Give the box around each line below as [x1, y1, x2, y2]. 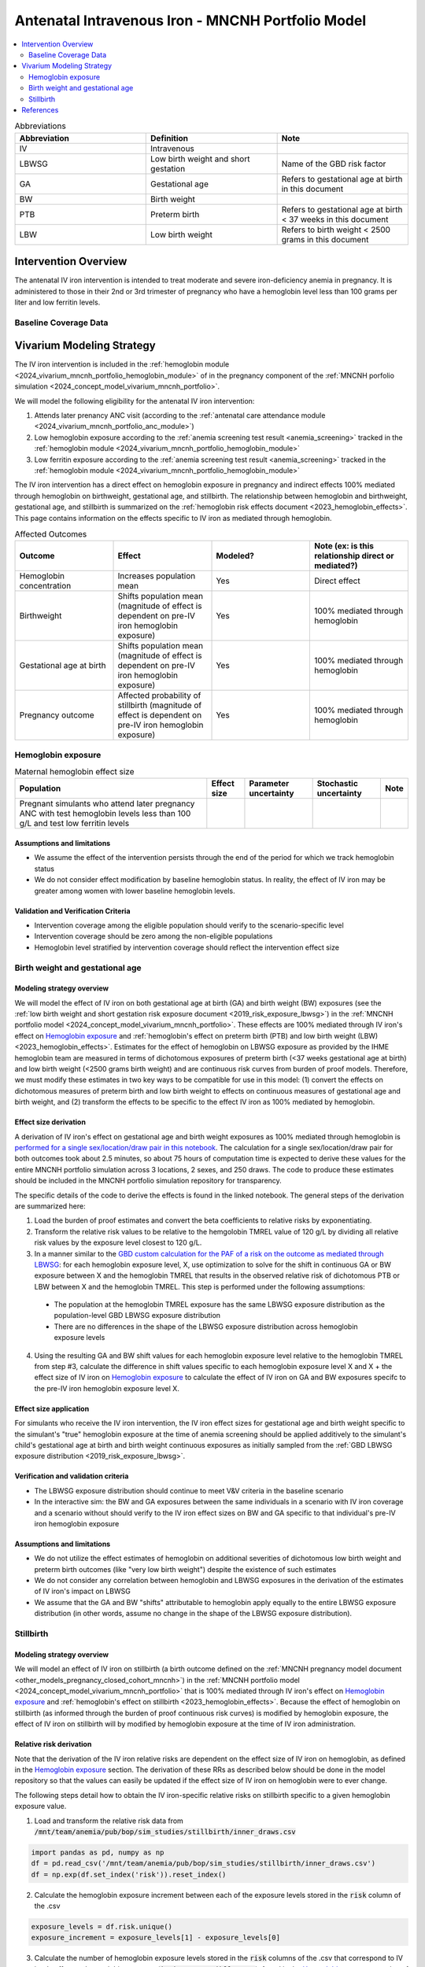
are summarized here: [14, 1201, 86, 1211]
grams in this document [281, 234, 369, 245]
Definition [150, 132, 189, 143]
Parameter [249, 778, 290, 789]
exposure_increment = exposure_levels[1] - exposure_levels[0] [31, 1933, 281, 1943]
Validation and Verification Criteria [14, 906, 131, 916]
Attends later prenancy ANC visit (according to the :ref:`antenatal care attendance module [34, 410, 326, 420]
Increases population [117, 570, 196, 581]
